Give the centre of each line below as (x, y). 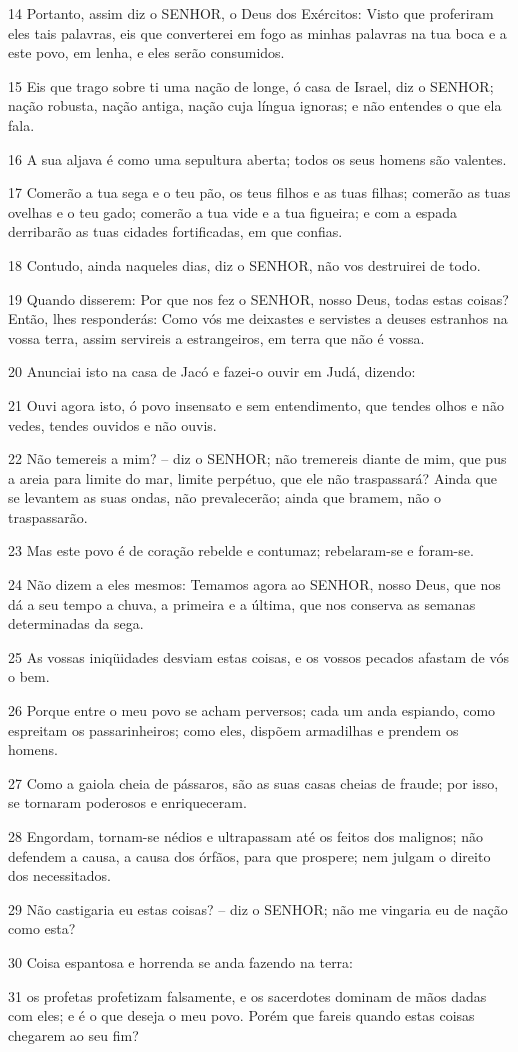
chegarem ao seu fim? (73, 1034)
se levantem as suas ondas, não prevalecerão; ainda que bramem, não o (224, 497)
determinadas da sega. (76, 623)
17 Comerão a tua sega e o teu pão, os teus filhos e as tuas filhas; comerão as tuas (259, 192)
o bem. (29, 676)
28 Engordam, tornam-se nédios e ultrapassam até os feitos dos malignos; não (245, 836)
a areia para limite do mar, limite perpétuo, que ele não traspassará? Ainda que (252, 477)
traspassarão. (48, 516)
